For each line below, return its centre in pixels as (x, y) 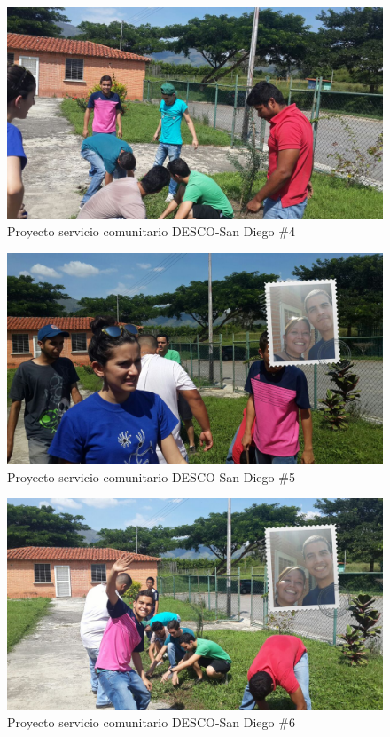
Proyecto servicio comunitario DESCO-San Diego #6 (151, 722)
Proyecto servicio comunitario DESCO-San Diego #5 (151, 476)
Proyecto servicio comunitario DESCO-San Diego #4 (151, 231)
